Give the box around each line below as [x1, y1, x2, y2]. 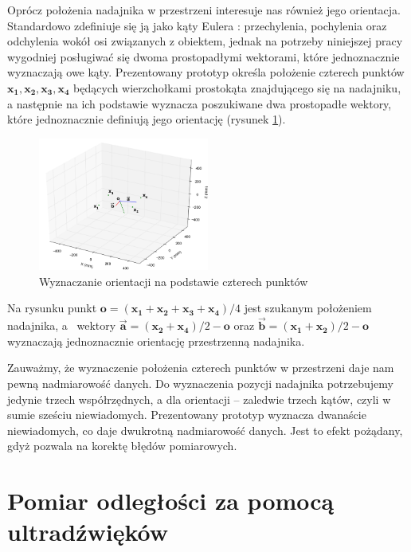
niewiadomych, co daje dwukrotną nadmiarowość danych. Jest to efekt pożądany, [7, 421, 403, 438]
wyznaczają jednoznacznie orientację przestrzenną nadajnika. [7, 332, 305, 349]
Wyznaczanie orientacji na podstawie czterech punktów [39, 272, 308, 289]
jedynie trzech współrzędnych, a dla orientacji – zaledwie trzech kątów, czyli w [7, 390, 391, 407]
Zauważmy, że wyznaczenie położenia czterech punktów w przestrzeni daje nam [7, 359, 394, 376]
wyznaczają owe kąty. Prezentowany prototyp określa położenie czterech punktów [7, 64, 405, 80]
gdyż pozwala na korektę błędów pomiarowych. [7, 437, 237, 454]
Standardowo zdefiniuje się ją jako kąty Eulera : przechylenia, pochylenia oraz [7, 17, 387, 33]
